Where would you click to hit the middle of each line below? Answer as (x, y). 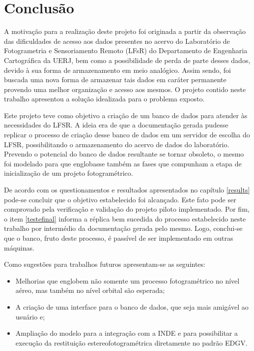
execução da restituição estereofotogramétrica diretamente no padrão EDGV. (131, 342)
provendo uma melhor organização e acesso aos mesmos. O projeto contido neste (125, 89)
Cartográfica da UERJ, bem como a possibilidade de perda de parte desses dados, (127, 60)
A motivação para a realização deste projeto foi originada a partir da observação (125, 31)
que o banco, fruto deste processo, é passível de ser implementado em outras (119, 238)
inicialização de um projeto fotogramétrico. (69, 173)
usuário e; (30, 316)
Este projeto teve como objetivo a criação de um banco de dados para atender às (126, 115)
